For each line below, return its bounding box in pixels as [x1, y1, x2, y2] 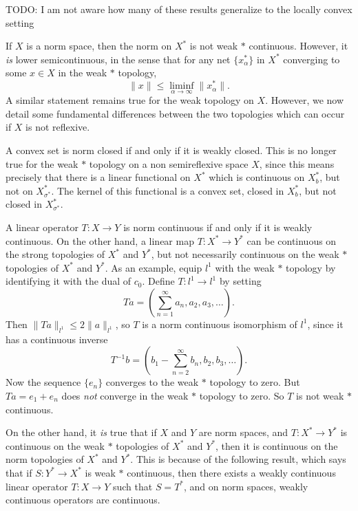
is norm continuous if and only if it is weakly [123, 220, 313, 235]
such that [112, 479, 153, 493]
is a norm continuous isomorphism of [142, 316, 297, 331]
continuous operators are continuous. [6, 492, 160, 507]
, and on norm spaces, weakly [184, 479, 308, 493]
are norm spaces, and [198, 425, 288, 439]
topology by [286, 260, 336, 274]
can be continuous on [246, 233, 337, 248]
